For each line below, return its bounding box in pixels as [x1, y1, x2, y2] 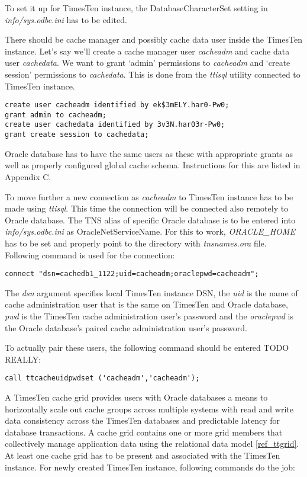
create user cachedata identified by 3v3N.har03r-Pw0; [5, 120, 225, 129]
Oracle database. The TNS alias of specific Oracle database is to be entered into [5, 213, 296, 226]
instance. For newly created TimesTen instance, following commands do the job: [5, 460, 295, 473]
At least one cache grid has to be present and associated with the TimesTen [5, 449, 280, 461]
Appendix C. [5, 170, 51, 183]
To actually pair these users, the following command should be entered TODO [5, 341, 289, 354]
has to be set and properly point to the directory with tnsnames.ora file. [5, 236, 267, 249]
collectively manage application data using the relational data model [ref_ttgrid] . [5, 437, 299, 450]
